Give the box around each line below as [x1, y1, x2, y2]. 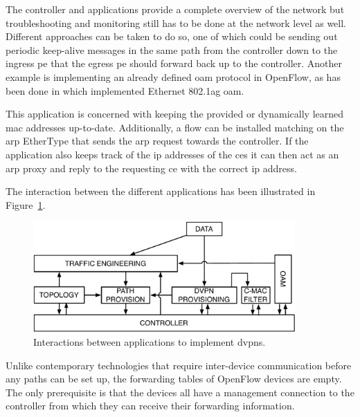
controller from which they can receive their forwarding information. [6, 398, 295, 413]
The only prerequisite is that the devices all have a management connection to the [6, 384, 354, 399]
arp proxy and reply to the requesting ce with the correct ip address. [6, 160, 297, 175]
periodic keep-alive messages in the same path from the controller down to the [6, 42, 338, 57]
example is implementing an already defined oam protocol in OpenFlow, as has [6, 69, 341, 84]
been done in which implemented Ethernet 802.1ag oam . [6, 83, 244, 98]
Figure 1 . [6, 197, 46, 212]
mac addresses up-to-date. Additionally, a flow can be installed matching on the [6, 120, 344, 134]
